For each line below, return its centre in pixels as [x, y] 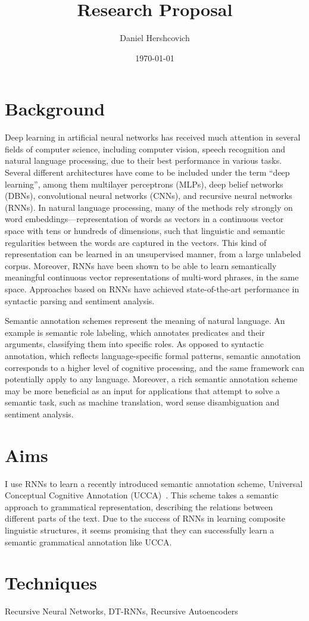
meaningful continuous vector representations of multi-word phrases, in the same [152, 277]
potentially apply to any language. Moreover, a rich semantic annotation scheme [151, 379]
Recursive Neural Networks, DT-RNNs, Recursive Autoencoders [121, 611]
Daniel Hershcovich [155, 38]
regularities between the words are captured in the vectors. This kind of [136, 242]
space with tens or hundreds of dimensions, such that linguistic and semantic [145, 230]
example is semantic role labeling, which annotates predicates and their [135, 332]
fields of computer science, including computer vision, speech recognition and [145, 149]
